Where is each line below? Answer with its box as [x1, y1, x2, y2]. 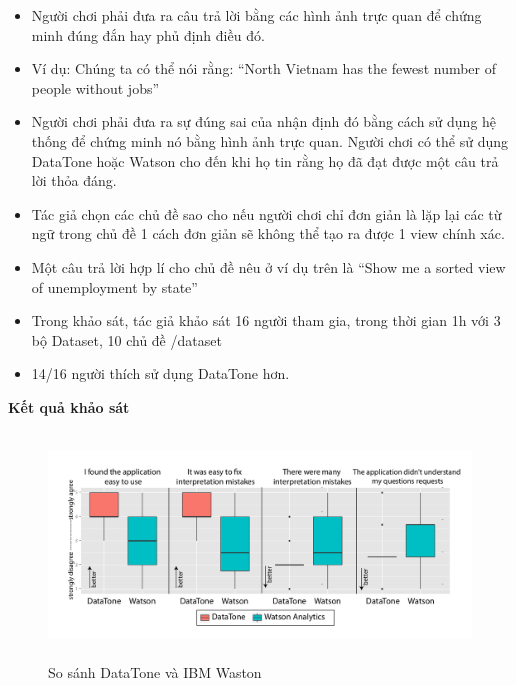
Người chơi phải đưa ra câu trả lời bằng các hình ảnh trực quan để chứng [31, 5, 482, 25]
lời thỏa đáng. [31, 170, 117, 191]
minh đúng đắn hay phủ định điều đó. [31, 24, 265, 45]
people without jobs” [31, 77, 160, 98]
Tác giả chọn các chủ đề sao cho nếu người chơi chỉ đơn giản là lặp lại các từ [31, 203, 502, 224]
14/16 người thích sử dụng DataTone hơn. [31, 363, 290, 384]
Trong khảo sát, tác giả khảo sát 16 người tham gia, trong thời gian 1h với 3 [31, 310, 501, 331]
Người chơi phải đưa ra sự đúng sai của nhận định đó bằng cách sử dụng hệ [31, 111, 497, 132]
